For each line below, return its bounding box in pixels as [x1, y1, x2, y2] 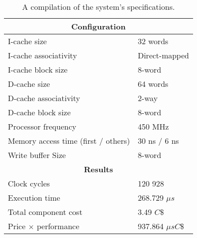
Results [84, 163, 113, 175]
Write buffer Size [8, 149, 66, 160]
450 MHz [138, 121, 169, 132]
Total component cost [8, 206, 83, 217]
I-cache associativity [8, 50, 77, 61]
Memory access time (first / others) [8, 135, 130, 146]
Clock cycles [8, 178, 50, 189]
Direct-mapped [138, 50, 189, 61]
